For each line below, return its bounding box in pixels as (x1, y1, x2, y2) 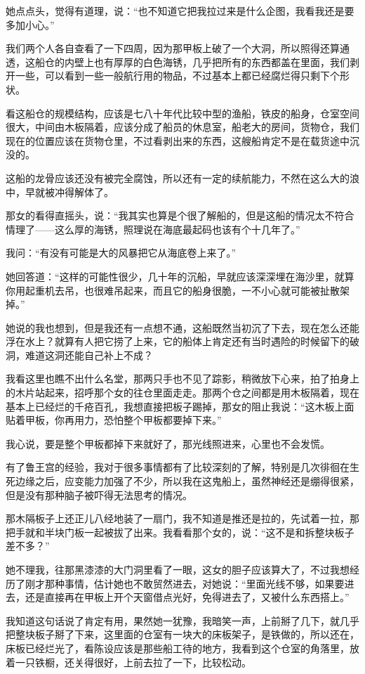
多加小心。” (6, 17, 55, 32)
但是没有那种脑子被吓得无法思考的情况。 (6, 487, 192, 502)
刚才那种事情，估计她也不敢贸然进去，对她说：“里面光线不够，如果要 (25, 576, 345, 590)
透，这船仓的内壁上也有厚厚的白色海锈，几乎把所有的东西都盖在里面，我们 (6, 54, 350, 69)
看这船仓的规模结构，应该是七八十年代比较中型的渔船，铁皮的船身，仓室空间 (6, 105, 359, 120)
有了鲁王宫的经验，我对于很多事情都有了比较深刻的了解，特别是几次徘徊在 (6, 460, 350, 474)
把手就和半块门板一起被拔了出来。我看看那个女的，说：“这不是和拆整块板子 (6, 524, 354, 539)
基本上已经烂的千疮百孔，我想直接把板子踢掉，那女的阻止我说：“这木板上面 (6, 398, 354, 413)
